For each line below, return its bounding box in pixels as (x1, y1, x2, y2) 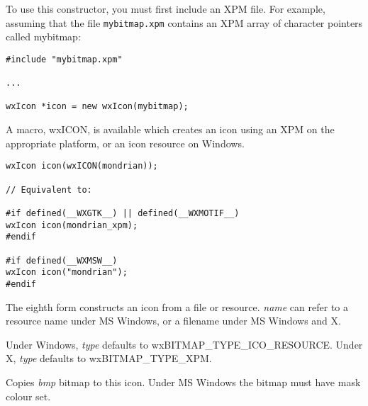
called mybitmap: (6, 29, 81, 44)
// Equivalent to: (6, 184, 92, 195)
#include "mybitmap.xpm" (6, 54, 123, 64)
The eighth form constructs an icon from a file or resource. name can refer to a (6, 299, 348, 314)
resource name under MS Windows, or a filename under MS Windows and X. (6, 313, 341, 328)
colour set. (6, 388, 51, 403)
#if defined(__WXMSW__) (6, 255, 118, 266)
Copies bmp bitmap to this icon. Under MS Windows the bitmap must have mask (6, 374, 361, 389)
